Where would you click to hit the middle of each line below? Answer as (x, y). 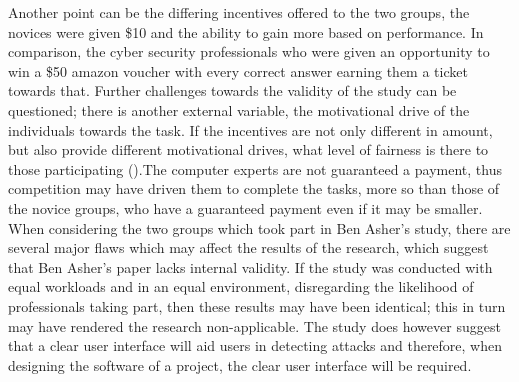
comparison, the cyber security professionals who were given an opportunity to (249, 51)
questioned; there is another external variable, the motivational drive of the (239, 109)
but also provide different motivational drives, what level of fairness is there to (248, 149)
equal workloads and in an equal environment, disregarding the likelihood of (241, 286)
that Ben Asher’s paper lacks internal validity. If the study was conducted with (250, 266)
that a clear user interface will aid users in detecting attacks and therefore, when (255, 345)
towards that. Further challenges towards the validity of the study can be (232, 90)
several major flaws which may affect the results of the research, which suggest (248, 247)
